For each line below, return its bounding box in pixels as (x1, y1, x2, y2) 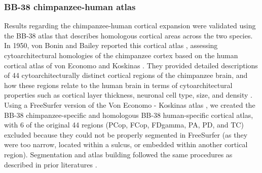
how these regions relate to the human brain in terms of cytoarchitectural (4, 79, 233, 90)
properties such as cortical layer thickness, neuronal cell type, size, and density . (4, 90, 252, 100)
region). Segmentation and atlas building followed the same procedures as (4, 149, 233, 159)
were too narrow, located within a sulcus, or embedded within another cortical (4, 139, 248, 150)
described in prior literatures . (4, 159, 97, 169)
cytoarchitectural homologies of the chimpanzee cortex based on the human (4, 50, 238, 60)
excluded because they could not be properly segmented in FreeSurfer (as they (4, 129, 248, 140)
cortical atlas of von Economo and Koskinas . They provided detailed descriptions (4, 60, 258, 70)
